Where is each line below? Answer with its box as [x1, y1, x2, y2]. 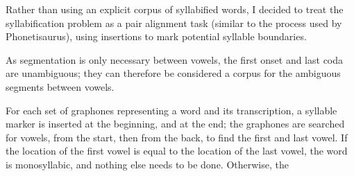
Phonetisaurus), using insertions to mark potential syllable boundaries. [6, 29, 307, 44]
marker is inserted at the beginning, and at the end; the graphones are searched [6, 116, 345, 131]
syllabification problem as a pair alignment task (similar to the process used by [6, 15, 342, 30]
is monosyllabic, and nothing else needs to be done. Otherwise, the [6, 157, 289, 171]
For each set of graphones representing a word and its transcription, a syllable [6, 103, 337, 117]
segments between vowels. [6, 79, 115, 94]
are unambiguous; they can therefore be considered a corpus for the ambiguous [6, 66, 341, 80]
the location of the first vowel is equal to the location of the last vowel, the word [6, 143, 348, 158]
